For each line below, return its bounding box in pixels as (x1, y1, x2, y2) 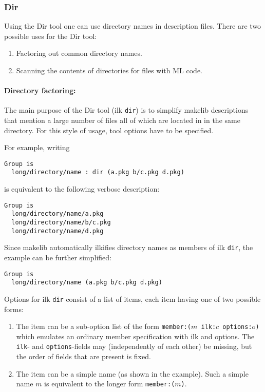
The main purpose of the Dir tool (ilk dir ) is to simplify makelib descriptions (4, 105, 249, 115)
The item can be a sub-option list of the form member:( (16, 321, 191, 332)
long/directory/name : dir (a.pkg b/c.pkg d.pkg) (11, 169, 184, 176)
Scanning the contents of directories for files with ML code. (16, 65, 203, 75)
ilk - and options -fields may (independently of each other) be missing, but (16, 341, 252, 352)
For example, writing (4, 142, 70, 153)
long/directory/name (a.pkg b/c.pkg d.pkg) (11, 279, 162, 286)
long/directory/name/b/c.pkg (11, 219, 111, 226)
